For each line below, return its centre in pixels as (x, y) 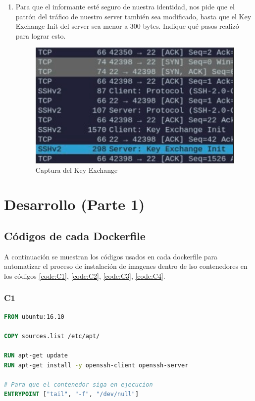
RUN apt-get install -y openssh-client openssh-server (96, 365)
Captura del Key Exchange (76, 170)
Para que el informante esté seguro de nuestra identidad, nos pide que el (125, 6)
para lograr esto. (41, 35)
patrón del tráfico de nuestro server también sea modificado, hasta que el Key (133, 16)
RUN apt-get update (36, 355)
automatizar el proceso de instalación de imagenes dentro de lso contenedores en (126, 266)
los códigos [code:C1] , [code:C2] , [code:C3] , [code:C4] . (85, 276)
